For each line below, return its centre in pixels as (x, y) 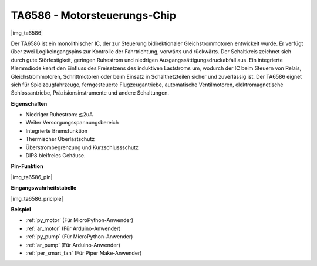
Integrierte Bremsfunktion (57, 131)
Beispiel (21, 209)
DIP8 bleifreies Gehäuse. (55, 156)
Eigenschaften (29, 103)
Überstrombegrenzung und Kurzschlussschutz (82, 147)
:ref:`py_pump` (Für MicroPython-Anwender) (79, 237)
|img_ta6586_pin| (32, 177)
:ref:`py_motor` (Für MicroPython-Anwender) (80, 220)
